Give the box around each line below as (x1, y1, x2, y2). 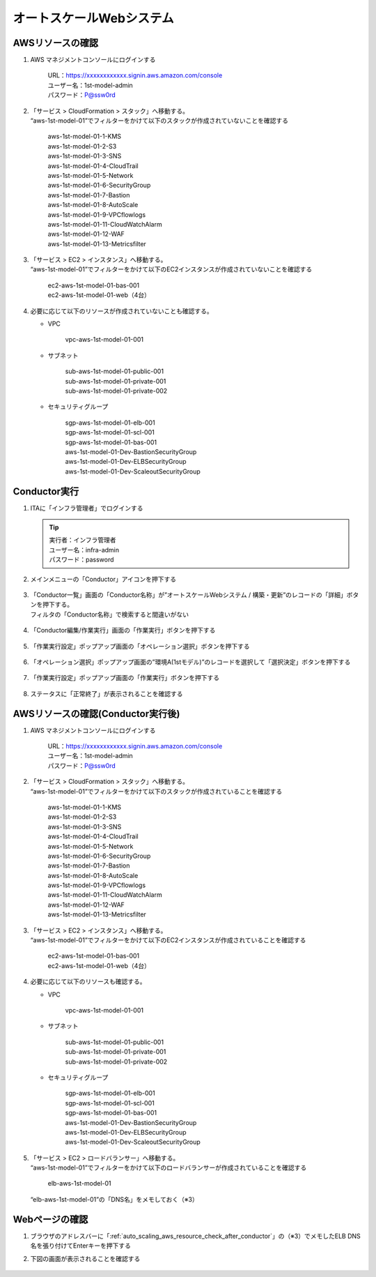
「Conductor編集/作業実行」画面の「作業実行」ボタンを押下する (30, 626, 216, 635)
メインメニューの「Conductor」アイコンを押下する (30, 575, 177, 583)
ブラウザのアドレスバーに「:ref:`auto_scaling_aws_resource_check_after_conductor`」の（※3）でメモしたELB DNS (30, 1232, 361, 1240)
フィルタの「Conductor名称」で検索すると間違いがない (30, 610, 189, 619)
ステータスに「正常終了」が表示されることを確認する (30, 689, 183, 697)
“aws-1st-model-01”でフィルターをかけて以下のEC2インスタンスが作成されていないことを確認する (30, 265, 313, 273)
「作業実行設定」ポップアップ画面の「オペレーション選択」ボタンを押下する (30, 642, 250, 650)
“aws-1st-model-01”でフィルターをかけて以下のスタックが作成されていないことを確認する (30, 116, 289, 125)
